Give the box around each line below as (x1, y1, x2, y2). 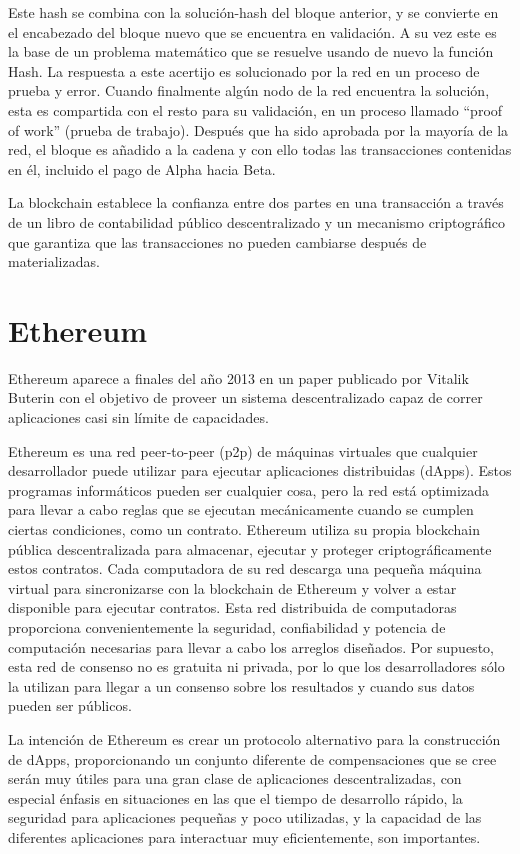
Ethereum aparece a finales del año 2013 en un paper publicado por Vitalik (8, 367, 469, 388)
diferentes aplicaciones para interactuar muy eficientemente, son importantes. (8, 826, 481, 847)
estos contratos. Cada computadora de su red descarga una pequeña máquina (8, 558, 482, 579)
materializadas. (8, 251, 100, 272)
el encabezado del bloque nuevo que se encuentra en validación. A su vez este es (8, 21, 497, 42)
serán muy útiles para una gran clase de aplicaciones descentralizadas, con (8, 768, 462, 789)
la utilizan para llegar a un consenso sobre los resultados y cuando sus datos (8, 675, 475, 696)
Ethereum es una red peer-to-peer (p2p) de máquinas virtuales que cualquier (8, 440, 478, 461)
